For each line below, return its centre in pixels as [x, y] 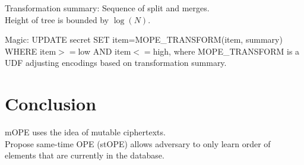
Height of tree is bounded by [57, 19]
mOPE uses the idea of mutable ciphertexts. [85, 132]
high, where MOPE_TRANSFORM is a [226, 51]
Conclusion [51, 104]
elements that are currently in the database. [85, 155]
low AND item [104, 51]
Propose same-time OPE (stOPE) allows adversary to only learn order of [138, 143]
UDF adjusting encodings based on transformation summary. [116, 63]
